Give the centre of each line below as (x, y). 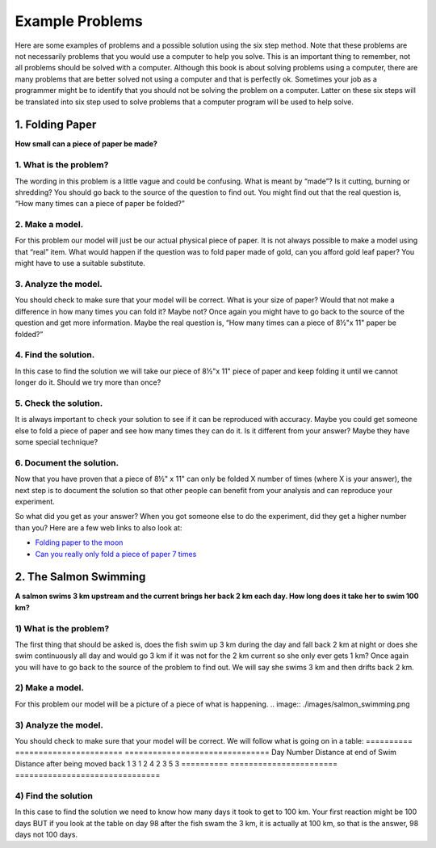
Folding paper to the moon (79, 542)
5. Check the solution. (59, 403)
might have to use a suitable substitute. (80, 264)
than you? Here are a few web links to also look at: (99, 527)
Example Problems (79, 21)
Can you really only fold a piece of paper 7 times (116, 554)
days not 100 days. (46, 835)
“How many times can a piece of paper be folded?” (100, 204)
